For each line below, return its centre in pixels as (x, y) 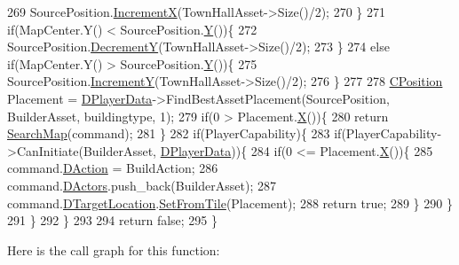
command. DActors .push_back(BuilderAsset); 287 (142, 185)
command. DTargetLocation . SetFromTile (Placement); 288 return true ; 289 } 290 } (230, 203)
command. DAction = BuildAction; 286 (113, 168)
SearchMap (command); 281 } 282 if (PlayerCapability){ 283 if (174, 133)
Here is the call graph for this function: (114, 249)
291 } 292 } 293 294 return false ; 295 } (113, 220)
